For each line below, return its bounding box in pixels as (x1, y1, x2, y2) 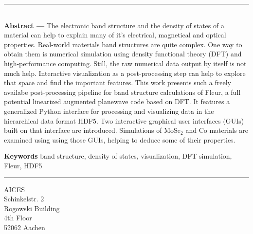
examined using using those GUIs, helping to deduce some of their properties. (4, 134, 235, 144)
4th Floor (4, 213, 32, 223)
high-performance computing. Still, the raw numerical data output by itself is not (4, 58, 247, 68)
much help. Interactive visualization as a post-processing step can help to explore (4, 68, 246, 78)
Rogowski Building (4, 203, 60, 213)
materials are (209, 125, 248, 135)
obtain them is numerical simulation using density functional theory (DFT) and (4, 49, 242, 59)
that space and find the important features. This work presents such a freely (4, 77, 231, 88)
